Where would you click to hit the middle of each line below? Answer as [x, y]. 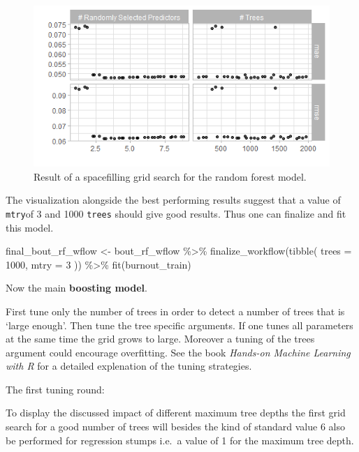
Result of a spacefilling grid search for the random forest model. [170, 176]
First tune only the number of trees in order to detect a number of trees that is [175, 311]
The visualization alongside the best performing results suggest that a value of [173, 200]
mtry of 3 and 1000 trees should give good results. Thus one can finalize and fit [176, 213]
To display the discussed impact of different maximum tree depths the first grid [176, 413]
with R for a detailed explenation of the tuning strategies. [129, 366]
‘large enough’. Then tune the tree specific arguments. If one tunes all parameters [179, 325]
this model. [30, 227]
